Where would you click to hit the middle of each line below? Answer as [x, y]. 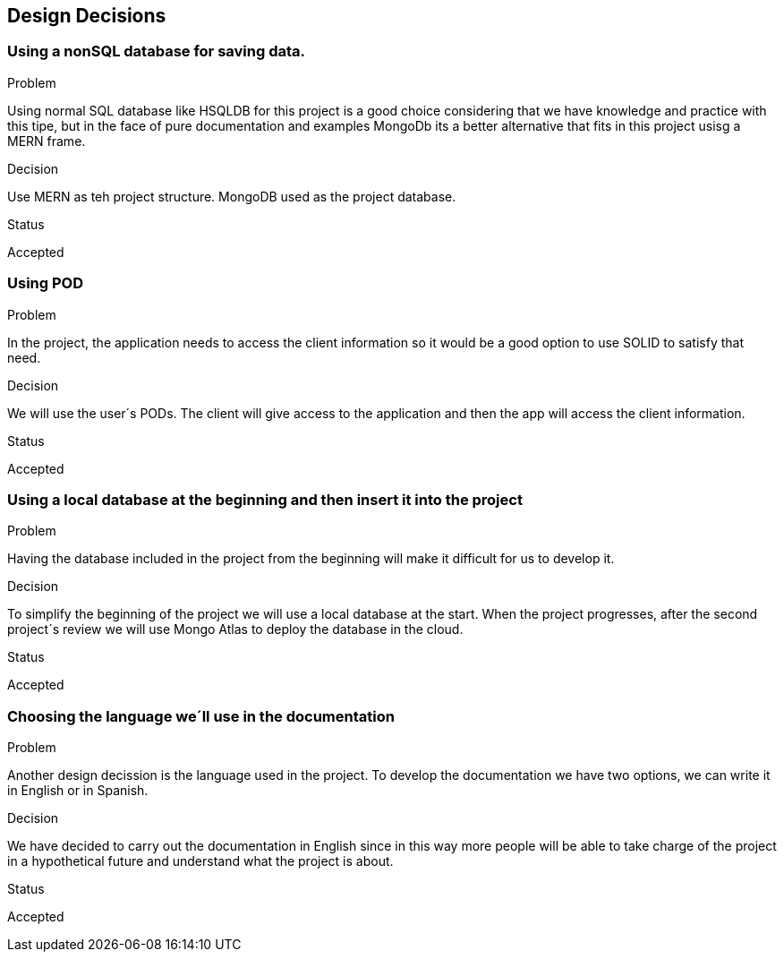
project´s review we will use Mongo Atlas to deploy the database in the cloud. [235, 629]
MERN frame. [47, 141]
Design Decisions [87, 16]
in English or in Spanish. [78, 791]
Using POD [45, 283]
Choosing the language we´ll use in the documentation [201, 716]
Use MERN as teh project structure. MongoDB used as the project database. [232, 196]
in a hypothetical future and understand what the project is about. [200, 861]
